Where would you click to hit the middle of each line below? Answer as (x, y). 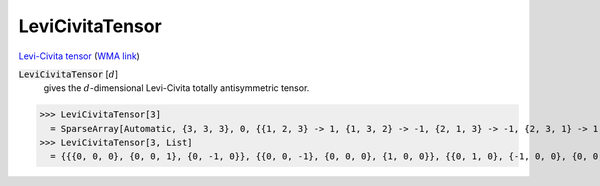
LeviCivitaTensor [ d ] (68, 74)
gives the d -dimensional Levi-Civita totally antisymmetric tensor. (176, 88)
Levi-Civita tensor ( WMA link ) (79, 56)
